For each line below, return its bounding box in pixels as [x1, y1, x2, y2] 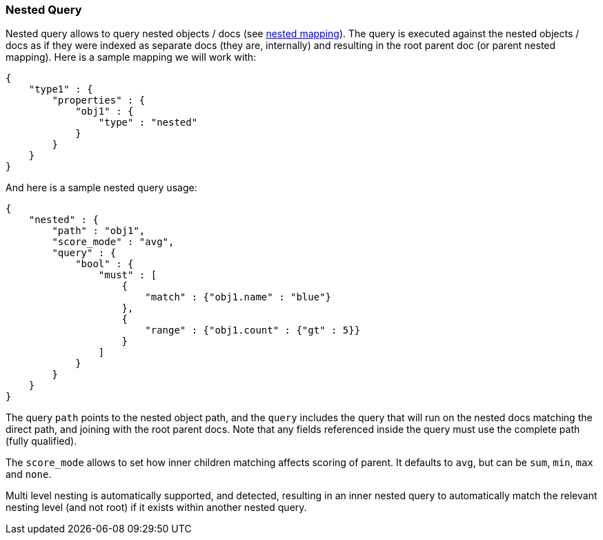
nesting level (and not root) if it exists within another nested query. [6, 501, 307, 514]
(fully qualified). [6, 435, 77, 447]
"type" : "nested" [98, 117, 198, 128]
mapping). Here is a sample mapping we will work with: [6, 51, 257, 64]
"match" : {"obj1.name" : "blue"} [145, 291, 332, 303]
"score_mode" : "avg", [52, 236, 175, 248]
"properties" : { [52, 95, 146, 106]
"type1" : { [28, 84, 93, 95]
